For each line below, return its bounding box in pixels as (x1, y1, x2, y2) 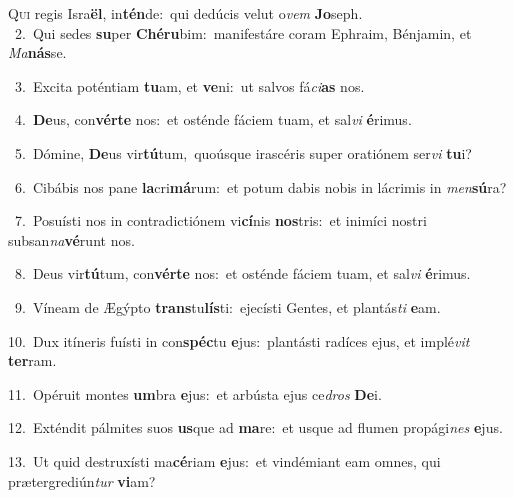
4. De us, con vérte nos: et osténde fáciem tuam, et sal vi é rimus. (14, 109, 412, 130)
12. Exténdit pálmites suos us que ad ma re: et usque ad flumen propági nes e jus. (8, 417, 503, 438)
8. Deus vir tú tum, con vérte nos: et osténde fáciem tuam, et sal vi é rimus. (14, 263, 471, 284)
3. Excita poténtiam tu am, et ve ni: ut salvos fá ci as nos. (14, 75, 365, 96)
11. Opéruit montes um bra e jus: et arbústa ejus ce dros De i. (8, 383, 382, 404)
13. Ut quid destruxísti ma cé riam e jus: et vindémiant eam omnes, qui (8, 450, 441, 471)
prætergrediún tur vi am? (8, 470, 156, 491)
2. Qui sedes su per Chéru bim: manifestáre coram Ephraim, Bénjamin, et (14, 22, 472, 43)
